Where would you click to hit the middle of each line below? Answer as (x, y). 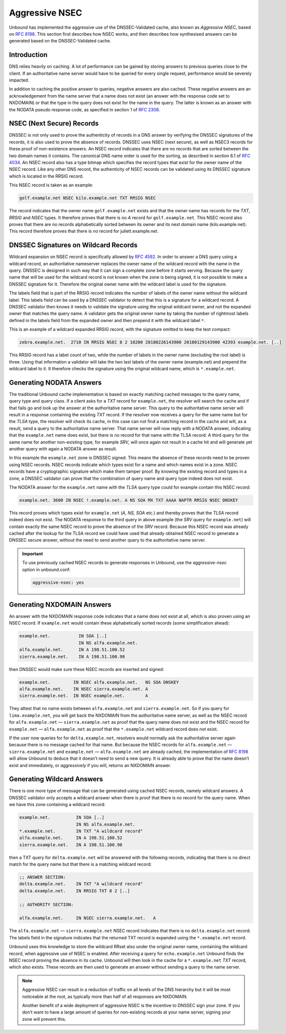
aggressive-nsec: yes (58, 582)
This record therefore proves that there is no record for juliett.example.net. (84, 231)
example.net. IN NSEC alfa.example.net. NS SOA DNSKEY (99, 682)
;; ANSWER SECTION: (42, 877)
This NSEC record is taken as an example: (51, 185)
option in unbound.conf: (46, 569)
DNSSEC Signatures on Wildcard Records (73, 245)
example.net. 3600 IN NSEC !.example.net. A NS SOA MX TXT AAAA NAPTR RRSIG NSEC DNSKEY (129, 500)
